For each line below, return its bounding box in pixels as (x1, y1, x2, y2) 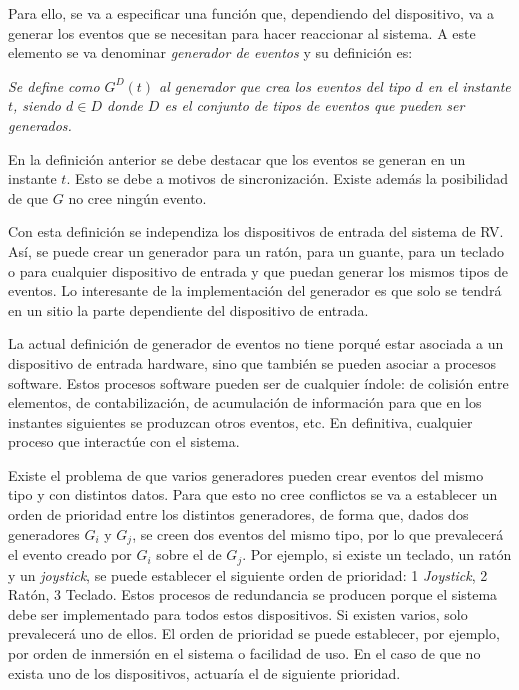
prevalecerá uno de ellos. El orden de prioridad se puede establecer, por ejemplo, (8, 623, 500, 644)
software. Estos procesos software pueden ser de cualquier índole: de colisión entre (8, 372, 509, 393)
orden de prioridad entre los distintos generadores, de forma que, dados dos (8, 504, 469, 525)
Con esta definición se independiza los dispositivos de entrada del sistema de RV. (8, 221, 504, 242)
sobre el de (156, 544, 222, 565)
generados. (8, 114, 72, 135)
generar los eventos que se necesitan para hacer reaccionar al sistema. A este (8, 22, 476, 43)
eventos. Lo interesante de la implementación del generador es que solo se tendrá (8, 280, 502, 301)
